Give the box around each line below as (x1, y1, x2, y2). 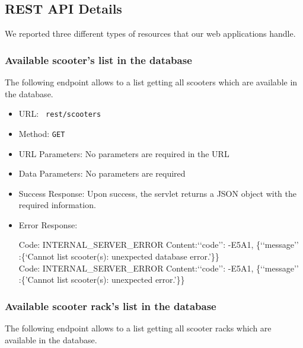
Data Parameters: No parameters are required (18, 167, 186, 180)
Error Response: (18, 218, 78, 231)
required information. (18, 199, 96, 211)
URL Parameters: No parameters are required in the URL (18, 147, 229, 159)
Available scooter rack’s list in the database (5, 298, 216, 313)
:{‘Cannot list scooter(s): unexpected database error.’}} (18, 250, 219, 263)
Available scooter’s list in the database (5, 52, 192, 67)
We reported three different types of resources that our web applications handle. (5, 27, 296, 40)
